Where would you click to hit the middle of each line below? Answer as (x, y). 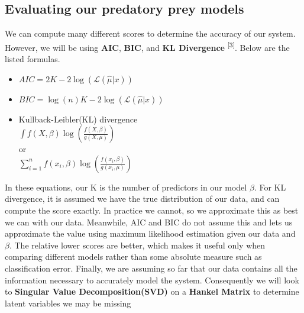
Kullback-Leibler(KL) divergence (78, 119)
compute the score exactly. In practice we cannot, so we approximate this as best (152, 210)
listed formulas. (33, 59)
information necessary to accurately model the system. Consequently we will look (152, 280)
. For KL (270, 187)
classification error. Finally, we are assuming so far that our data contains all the (151, 268)
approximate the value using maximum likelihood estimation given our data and (150, 233)
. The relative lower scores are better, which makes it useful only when (137, 245)
